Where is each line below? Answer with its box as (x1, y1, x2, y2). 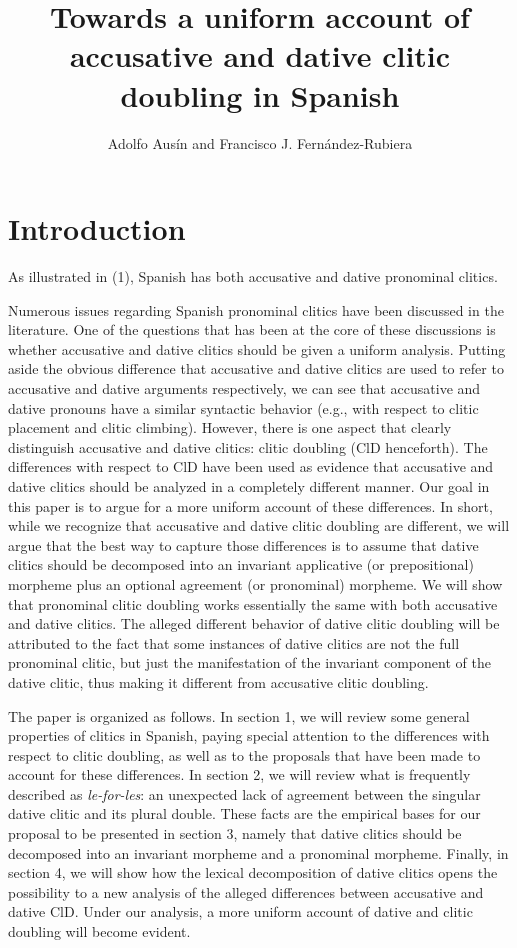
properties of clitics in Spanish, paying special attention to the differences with (8, 725, 490, 746)
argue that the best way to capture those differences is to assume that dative (8, 534, 479, 555)
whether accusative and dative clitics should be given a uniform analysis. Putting (8, 338, 506, 359)
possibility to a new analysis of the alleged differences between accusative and (8, 881, 484, 902)
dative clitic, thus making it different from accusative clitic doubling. (8, 671, 429, 692)
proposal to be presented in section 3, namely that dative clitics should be (8, 823, 462, 844)
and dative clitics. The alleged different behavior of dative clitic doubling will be (8, 613, 500, 634)
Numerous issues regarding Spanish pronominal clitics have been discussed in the (8, 299, 504, 320)
